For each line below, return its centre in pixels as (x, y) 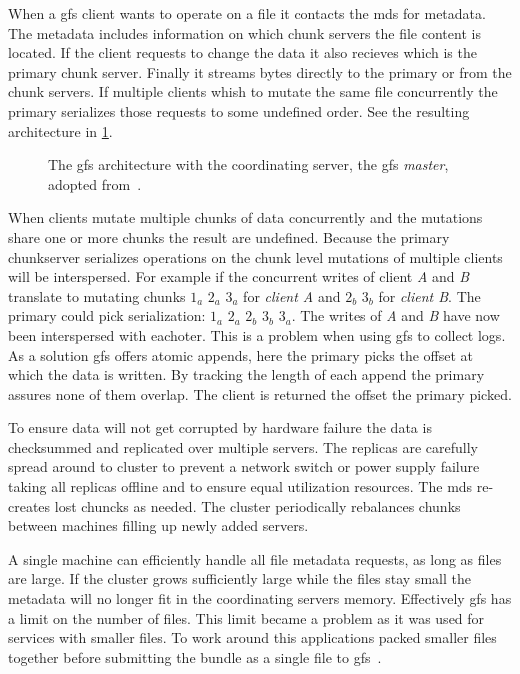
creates (29, 505)
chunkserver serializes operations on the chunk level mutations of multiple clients (255, 256)
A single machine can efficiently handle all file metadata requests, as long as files (255, 558)
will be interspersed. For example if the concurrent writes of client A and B (239, 276)
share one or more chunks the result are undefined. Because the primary (229, 236)
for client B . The (429, 295)
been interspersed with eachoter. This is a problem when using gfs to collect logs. (257, 334)
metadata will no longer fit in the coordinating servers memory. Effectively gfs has (260, 598)
